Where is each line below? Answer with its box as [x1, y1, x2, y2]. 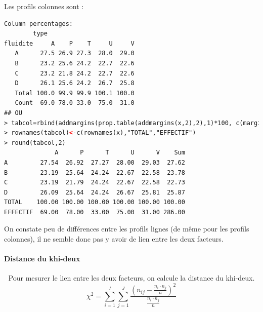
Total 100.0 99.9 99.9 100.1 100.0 [15, 89, 135, 97]
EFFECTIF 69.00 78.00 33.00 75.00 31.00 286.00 [4, 208, 185, 216]
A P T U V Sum [55, 149, 185, 157]
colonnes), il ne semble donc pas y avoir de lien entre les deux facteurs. [4, 233, 224, 244]
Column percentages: [4, 20, 73, 27]
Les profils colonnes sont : [4, 1, 84, 11]
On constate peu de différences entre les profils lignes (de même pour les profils [4, 223, 249, 234]
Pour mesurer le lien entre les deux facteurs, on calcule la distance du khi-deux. [8, 272, 255, 283]
